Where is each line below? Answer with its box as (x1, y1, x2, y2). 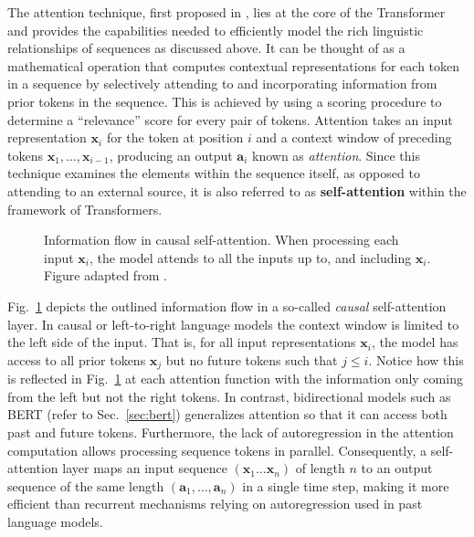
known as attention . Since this (252, 145, 421, 164)
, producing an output (109, 145, 233, 164)
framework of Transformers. (7, 199, 163, 218)
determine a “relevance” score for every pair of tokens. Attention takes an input (7, 110, 453, 129)
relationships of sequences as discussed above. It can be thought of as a (7, 38, 406, 58)
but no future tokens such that (165, 350, 338, 369)
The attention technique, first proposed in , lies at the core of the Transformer (7, 3, 446, 21)
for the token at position (106, 128, 244, 147)
